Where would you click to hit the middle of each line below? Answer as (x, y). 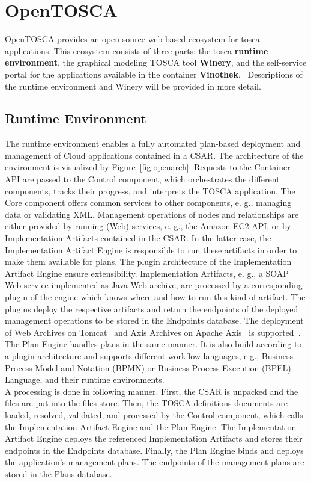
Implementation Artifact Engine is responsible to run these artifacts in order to (151, 249)
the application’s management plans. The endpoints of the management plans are (155, 462)
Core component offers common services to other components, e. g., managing (148, 202)
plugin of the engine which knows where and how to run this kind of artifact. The (155, 297)
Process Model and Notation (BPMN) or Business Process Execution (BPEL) (148, 367)
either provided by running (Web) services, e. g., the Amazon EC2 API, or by (148, 226)
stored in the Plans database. (59, 473)
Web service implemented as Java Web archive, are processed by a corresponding (154, 285)
